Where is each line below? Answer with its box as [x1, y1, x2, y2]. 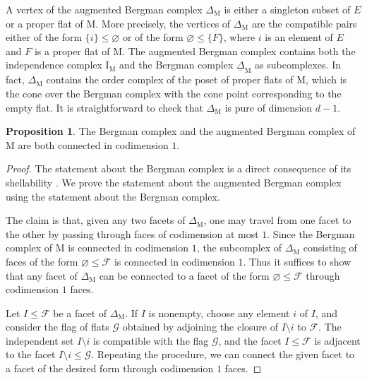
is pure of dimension [224, 100, 313, 114]
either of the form [6, 30, 83, 44]
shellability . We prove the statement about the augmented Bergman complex [6, 174, 342, 189]
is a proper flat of [34, 43, 110, 58]
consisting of [303, 240, 357, 255]
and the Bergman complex [119, 57, 234, 72]
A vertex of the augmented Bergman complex [6, 2, 203, 16]
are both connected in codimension [18, 137, 169, 152]
